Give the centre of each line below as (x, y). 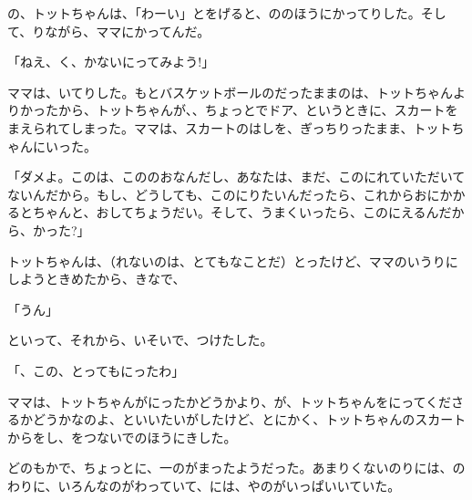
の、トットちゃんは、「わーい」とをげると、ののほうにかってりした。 (214, 13)
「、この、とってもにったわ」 (96, 370)
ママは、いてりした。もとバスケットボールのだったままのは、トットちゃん (230, 92)
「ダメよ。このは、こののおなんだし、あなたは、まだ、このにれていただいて (236, 177)
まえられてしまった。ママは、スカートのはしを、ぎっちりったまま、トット (230, 127)
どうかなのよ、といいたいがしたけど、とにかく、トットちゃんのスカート (249, 419)
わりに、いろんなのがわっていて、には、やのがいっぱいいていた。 (204, 485)
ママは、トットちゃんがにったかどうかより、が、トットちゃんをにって (217, 401)
